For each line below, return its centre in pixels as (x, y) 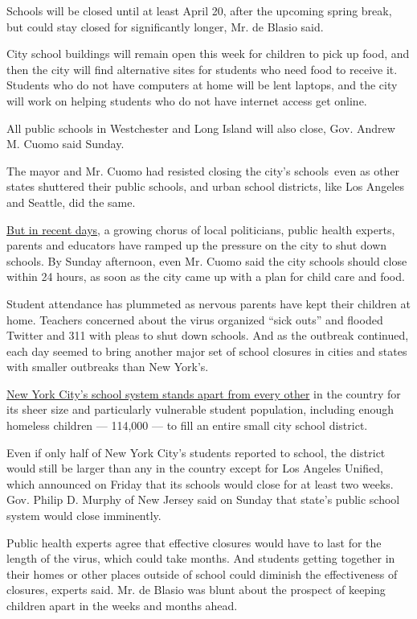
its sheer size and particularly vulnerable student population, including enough (200, 409)
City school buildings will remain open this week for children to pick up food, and (208, 54)
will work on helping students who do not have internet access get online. (187, 100)
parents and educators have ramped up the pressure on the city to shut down (197, 245)
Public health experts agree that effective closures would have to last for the (194, 542)
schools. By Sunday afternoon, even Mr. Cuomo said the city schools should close (207, 260)
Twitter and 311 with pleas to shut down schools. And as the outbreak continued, (208, 335)
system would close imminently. (84, 516)
